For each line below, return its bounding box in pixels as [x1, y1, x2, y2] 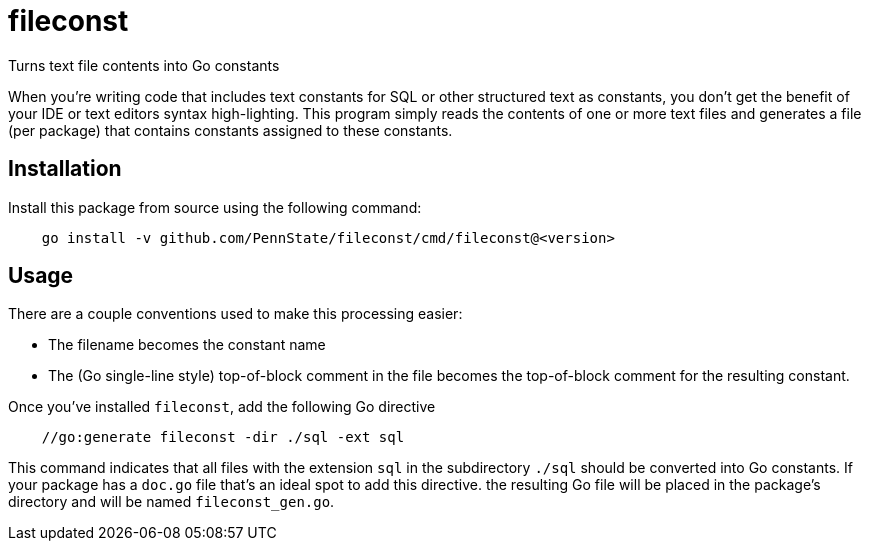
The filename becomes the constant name [48, 336, 326, 354]
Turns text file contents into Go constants [8, 56, 280, 74]
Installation [8, 156, 122, 182]
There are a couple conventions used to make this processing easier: [8, 305, 463, 323]
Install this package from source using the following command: [8, 198, 422, 216]
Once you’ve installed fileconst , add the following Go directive [8, 398, 436, 416]
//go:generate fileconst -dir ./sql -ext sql [41, 429, 405, 446]
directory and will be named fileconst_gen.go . [8, 493, 335, 511]
